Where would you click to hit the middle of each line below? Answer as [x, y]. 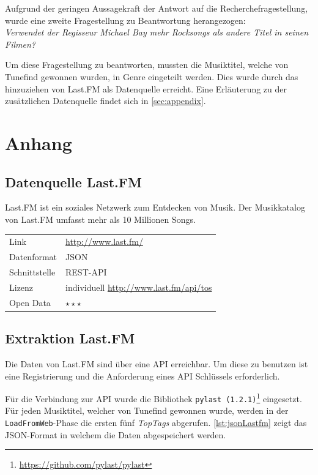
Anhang [39, 142]
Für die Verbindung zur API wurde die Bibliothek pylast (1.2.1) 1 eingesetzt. [153, 398]
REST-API [86, 271]
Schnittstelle [32, 271]
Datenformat [33, 257]
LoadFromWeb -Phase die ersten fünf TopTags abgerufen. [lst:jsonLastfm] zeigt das [156, 423]
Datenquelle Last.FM [73, 181]
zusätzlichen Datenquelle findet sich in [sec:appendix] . [105, 101]
